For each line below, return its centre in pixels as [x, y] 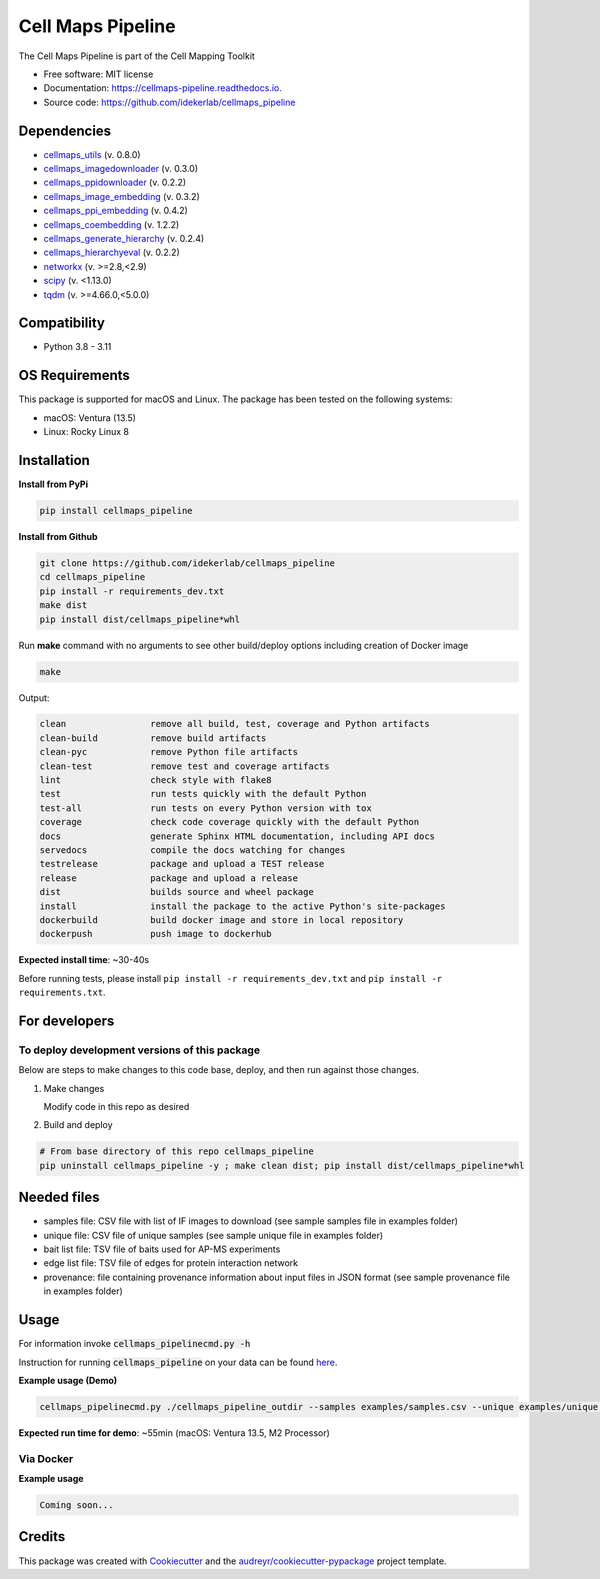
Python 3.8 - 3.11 [77, 347]
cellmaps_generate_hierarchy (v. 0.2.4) [124, 238]
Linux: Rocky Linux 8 [86, 432]
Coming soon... [76, 1505]
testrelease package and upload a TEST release [182, 864]
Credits [42, 1536]
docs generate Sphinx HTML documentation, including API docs [237, 836]
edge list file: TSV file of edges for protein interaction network [171, 1263]
